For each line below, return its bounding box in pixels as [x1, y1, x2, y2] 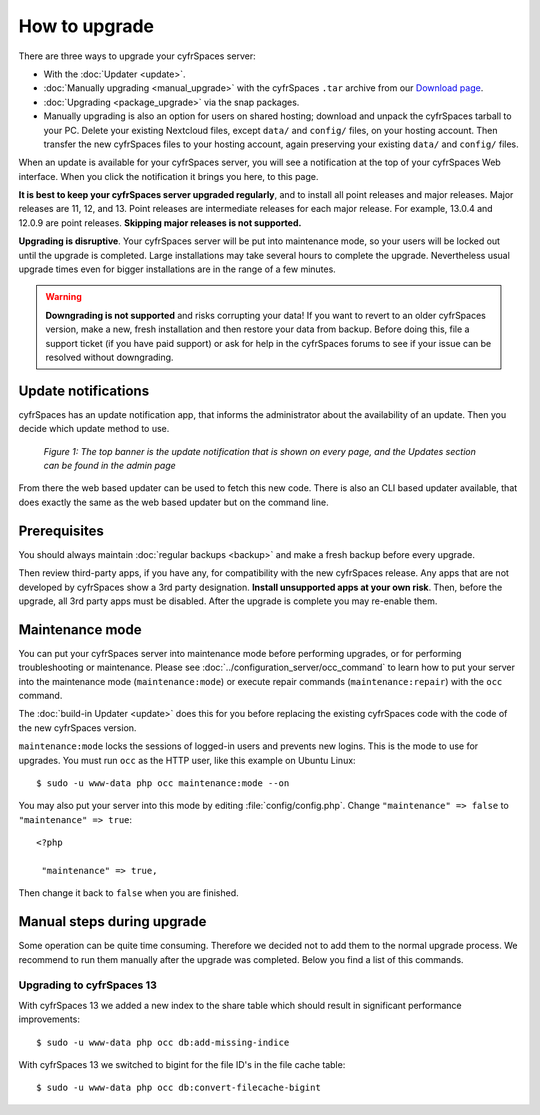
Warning [45, 291, 82, 303]
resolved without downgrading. [45, 351, 174, 363]
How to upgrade [18, 15, 155, 37]
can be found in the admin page [43, 460, 177, 472]
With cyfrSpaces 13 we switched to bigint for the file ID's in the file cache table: [18, 1058, 346, 1070]
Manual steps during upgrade [18, 913, 207, 930]
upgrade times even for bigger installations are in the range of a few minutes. [18, 263, 337, 275]
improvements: [18, 1013, 80, 1025]
